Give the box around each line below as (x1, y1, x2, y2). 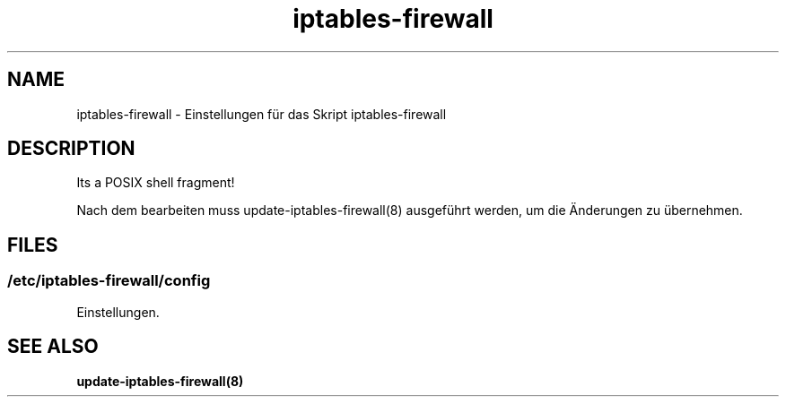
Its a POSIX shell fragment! (76, 175, 235, 191)
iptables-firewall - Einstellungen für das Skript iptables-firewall (76, 106, 447, 122)
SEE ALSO (7, 335, 99, 358)
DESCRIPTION (7, 137, 135, 160)
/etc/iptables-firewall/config (7, 271, 211, 290)
